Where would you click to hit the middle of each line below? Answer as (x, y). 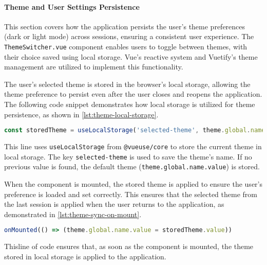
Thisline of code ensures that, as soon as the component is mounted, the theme (129, 246)
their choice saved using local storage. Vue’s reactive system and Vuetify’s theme (131, 56)
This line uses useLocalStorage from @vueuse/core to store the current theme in (133, 146)
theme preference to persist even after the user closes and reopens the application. (133, 94)
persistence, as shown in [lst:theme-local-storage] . (81, 114)
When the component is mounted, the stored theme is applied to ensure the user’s (133, 184)
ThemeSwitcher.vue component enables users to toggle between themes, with (126, 46)
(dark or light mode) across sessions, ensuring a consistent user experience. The (129, 36)
